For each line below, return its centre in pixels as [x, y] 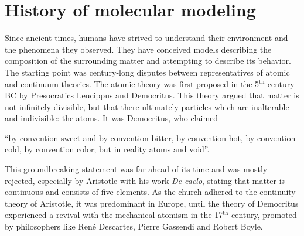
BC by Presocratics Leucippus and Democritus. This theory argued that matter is [152, 95]
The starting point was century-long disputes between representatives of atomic [147, 72]
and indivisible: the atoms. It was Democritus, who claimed [112, 118]
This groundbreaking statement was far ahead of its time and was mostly [136, 169]
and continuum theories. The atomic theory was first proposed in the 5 [132, 83]
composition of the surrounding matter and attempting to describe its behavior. [148, 61]
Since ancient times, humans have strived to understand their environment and [146, 38]
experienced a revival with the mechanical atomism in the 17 [114, 215]
